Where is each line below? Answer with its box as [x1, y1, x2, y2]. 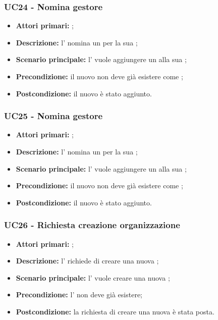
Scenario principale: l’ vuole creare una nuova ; [16, 272, 170, 283]
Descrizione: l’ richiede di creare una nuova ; [16, 255, 159, 266]
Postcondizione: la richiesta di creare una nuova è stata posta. [16, 306, 214, 316]
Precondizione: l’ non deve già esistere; [16, 289, 143, 300]
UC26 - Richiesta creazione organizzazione [4, 219, 180, 231]
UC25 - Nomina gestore [4, 110, 103, 122]
